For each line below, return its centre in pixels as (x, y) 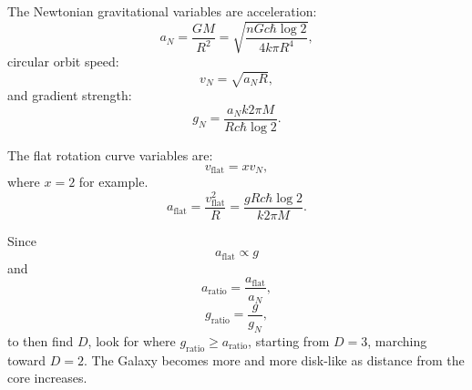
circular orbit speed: (63, 62)
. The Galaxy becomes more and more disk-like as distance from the (274, 359)
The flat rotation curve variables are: (110, 154)
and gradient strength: (70, 95)
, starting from (289, 340)
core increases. (47, 378)
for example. (113, 181)
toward (27, 359)
